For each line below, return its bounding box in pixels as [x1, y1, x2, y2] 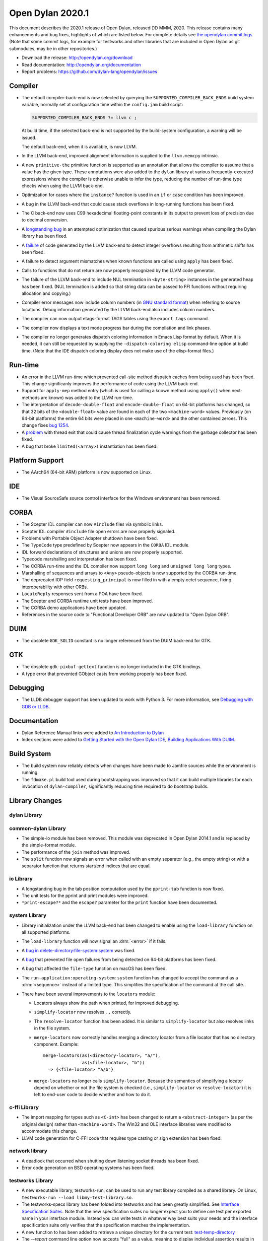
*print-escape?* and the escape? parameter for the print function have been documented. [21, 899, 218, 905]
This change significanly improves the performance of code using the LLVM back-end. [21, 381, 199, 387]
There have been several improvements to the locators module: [21, 991, 156, 997]
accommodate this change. [21, 1128, 77, 1134]
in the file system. [34, 1025, 70, 1031]
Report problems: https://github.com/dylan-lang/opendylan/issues [21, 69, 157, 74]
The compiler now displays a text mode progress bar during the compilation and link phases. [21, 325, 211, 331]
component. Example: [34, 1041, 79, 1047]
